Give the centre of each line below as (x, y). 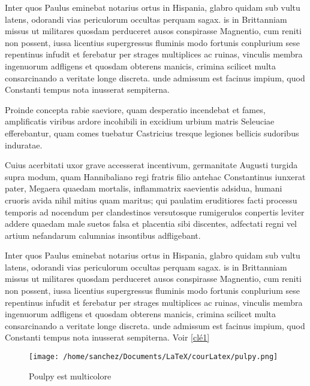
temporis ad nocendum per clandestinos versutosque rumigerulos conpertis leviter (155, 212)
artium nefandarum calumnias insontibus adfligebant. (103, 235)
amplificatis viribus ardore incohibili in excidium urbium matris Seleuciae (140, 121)
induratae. (24, 145)
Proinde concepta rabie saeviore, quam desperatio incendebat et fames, (135, 109)
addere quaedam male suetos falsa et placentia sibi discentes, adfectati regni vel (151, 224)
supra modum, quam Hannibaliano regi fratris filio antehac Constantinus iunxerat (155, 176)
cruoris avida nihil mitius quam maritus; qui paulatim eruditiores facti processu (151, 200)
